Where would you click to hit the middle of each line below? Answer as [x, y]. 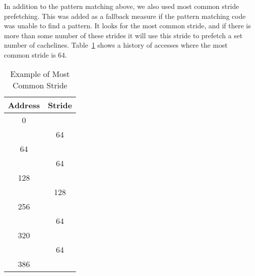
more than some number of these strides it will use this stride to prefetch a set [123, 35]
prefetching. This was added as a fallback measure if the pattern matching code [125, 16]
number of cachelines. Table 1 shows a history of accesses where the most [116, 45]
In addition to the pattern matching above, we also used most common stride [122, 6]
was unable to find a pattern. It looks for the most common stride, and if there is [127, 26]
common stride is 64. [35, 54]
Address [24, 105]
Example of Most [40, 73]
